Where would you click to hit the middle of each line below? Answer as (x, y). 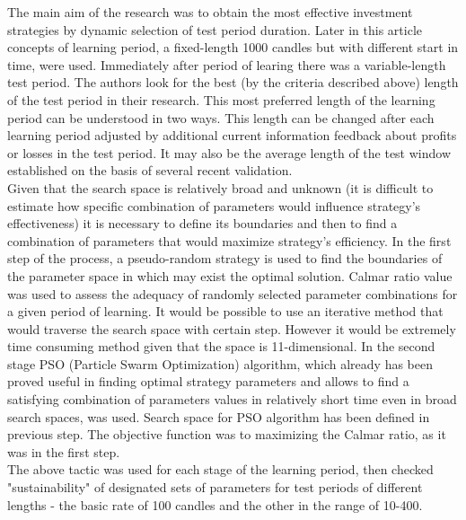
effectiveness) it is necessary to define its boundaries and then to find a (202, 223)
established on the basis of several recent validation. (150, 170)
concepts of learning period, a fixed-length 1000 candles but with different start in (233, 47)
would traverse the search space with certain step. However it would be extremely (232, 328)
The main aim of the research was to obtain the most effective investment (210, 12)
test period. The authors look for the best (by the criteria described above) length (233, 82)
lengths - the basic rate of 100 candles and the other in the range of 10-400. (215, 504)
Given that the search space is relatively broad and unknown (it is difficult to (220, 187)
